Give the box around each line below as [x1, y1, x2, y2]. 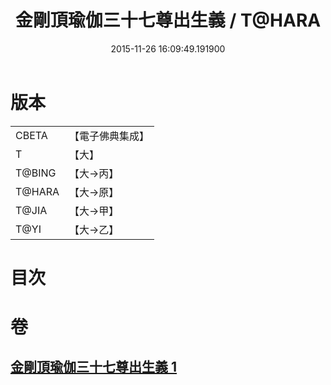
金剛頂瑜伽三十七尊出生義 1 [10, 359, 178, 376]
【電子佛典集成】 [69, 129, 150, 143]
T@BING [15, 166, 57, 180]
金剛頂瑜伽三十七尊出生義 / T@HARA [14, 9, 322, 32]
